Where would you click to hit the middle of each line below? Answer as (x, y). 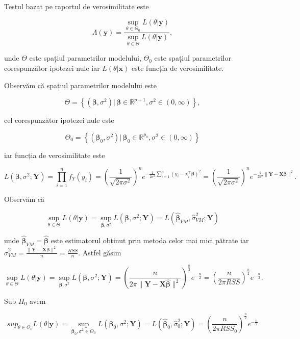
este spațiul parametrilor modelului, (85, 58)
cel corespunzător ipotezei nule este (59, 120)
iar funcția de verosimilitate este (55, 155)
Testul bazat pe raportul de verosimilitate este (77, 6)
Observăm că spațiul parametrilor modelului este (81, 85)
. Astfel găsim (100, 252)
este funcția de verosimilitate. (178, 68)
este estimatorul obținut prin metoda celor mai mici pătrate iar (150, 240)
